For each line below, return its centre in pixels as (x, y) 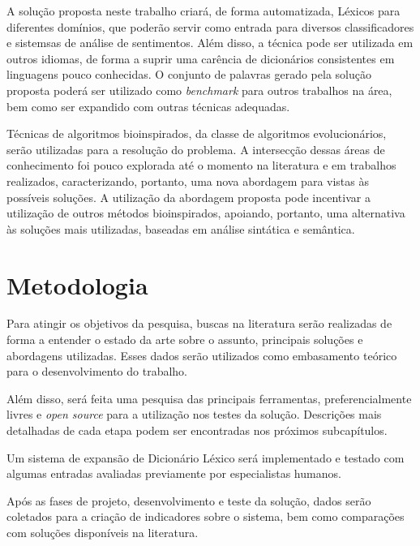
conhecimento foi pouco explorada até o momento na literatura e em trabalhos (201, 165)
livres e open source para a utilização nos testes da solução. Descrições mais (194, 414)
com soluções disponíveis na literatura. (103, 532)
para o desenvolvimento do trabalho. (97, 371)
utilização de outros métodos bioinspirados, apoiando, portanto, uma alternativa (206, 213)
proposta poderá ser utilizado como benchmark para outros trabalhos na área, (199, 90)
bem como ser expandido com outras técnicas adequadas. (148, 106)
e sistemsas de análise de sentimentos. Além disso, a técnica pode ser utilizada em (210, 43)
